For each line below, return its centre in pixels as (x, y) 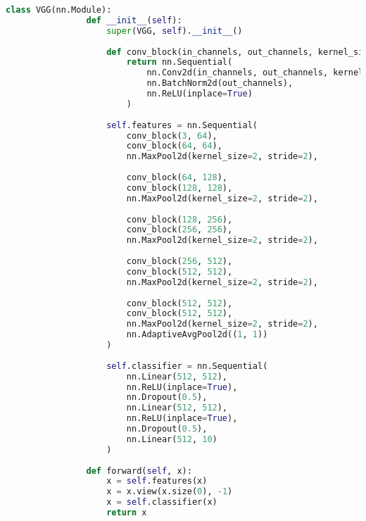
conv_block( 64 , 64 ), (174, 146)
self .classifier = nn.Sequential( (187, 366)
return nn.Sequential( (179, 62)
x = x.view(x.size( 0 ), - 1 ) (170, 492)
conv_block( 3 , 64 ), (172, 136)
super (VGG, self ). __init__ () (175, 31)
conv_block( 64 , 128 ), (177, 177)
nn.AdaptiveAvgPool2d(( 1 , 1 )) (197, 335)
